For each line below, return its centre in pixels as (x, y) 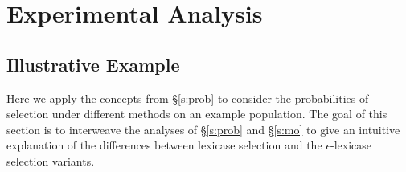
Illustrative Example (93, 64)
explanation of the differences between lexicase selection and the (164, 145)
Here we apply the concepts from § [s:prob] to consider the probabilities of (188, 98)
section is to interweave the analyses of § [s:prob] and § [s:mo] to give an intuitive (203, 129)
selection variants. (51, 160)
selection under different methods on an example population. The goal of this (197, 114)
